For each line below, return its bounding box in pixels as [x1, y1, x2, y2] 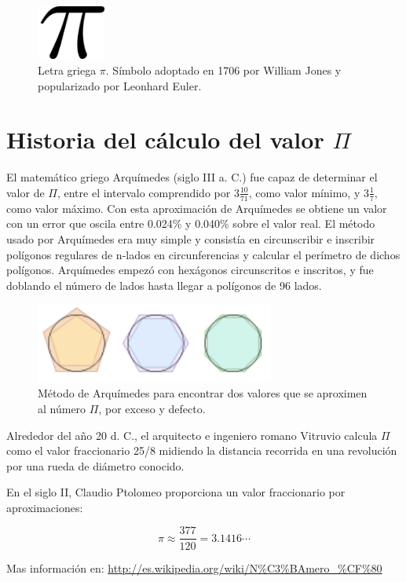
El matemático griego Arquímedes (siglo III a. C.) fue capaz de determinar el [6, 169, 378, 185]
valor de [6, 184, 45, 200]
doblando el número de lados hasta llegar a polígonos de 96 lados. [6, 276, 322, 293]
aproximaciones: [6, 499, 83, 515]
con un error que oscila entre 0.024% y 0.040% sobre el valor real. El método [6, 215, 375, 232]
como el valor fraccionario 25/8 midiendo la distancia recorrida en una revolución [6, 442, 397, 459]
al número [38, 400, 86, 416]
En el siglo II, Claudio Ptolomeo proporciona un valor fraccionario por [6, 484, 346, 500]
